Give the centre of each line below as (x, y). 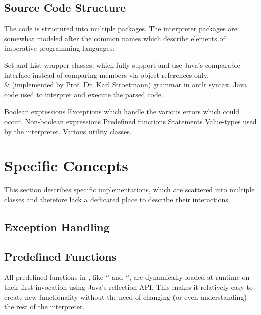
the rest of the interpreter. (45, 307)
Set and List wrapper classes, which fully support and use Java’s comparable (122, 65)
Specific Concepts (66, 166)
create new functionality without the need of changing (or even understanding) (125, 297)
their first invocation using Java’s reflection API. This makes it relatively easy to (128, 287)
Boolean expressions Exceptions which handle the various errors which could (122, 111)
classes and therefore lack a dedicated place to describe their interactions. (117, 199)
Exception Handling (57, 226)
